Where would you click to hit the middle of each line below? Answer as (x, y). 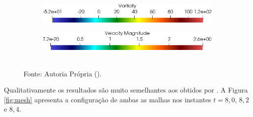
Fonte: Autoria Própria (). (63, 73)
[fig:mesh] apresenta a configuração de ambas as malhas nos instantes (108, 99)
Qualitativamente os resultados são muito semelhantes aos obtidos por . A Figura (126, 90)
